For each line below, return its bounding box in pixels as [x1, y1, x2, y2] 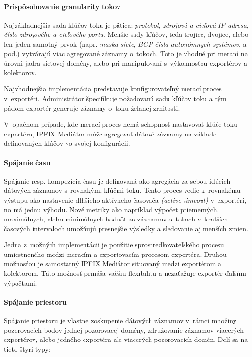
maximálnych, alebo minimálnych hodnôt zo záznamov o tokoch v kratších [4, 214, 228, 224]
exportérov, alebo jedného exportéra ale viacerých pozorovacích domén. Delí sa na [4, 334, 248, 344]
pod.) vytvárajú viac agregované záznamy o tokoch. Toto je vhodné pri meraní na [4, 48, 248, 58]
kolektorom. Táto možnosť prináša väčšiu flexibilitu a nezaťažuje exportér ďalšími [4, 268, 247, 278]
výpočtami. [4, 277, 37, 288]
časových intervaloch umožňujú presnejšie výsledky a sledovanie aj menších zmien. [4, 223, 248, 233]
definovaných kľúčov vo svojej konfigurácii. [4, 138, 130, 148]
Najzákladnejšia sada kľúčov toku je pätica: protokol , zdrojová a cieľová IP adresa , [4, 19, 249, 30]
